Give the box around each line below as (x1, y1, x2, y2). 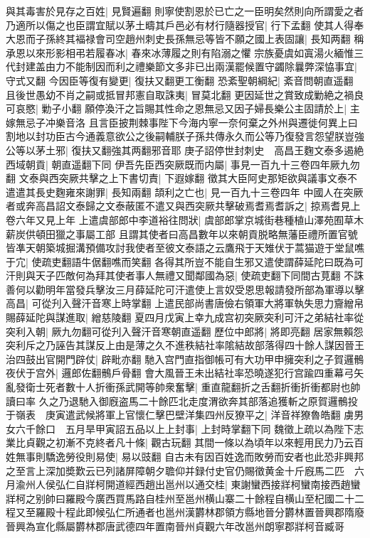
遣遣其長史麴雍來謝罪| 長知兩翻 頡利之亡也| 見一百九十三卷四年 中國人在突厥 (6, 184, 364, 199)
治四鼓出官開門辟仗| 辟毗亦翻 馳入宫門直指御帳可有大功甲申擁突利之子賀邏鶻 (6, 351, 364, 366)
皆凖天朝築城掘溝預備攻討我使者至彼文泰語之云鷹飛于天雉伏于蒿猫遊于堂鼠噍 (6, 240, 364, 255)
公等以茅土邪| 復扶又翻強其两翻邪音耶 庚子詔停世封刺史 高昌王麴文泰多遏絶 (6, 142, 364, 157)
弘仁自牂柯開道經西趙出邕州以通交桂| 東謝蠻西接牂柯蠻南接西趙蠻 (55, 477, 361, 492)
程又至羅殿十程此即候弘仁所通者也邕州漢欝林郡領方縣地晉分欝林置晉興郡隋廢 (6, 505, 364, 520)
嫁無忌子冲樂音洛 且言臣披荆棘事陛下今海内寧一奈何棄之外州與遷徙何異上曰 (6, 114, 358, 129)
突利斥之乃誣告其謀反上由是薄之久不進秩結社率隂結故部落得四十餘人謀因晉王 (6, 338, 364, 353)
